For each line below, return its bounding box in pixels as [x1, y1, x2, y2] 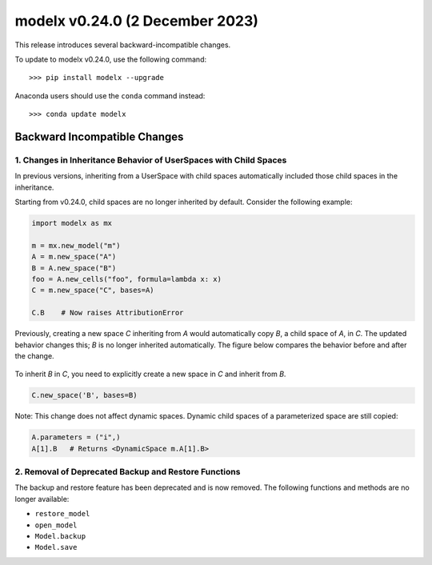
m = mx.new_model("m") [31, 241, 121, 250]
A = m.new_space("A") [31, 252, 117, 262]
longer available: [14, 494, 70, 503]
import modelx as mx [31, 218, 112, 228]
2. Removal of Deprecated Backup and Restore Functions [14, 467, 241, 478]
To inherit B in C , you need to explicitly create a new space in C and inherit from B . [14, 369, 286, 379]
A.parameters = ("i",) [31, 433, 121, 442]
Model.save [34, 543, 78, 552]
